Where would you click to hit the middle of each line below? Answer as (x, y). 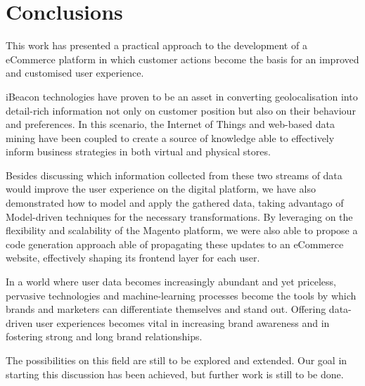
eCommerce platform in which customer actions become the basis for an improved (182, 59)
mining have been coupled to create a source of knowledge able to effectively (170, 137)
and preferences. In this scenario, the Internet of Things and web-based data (170, 124)
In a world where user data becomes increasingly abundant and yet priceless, (171, 282)
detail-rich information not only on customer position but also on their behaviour (181, 110)
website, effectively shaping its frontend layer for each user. (133, 258)
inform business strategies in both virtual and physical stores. (138, 152)
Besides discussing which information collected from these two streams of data (174, 175)
